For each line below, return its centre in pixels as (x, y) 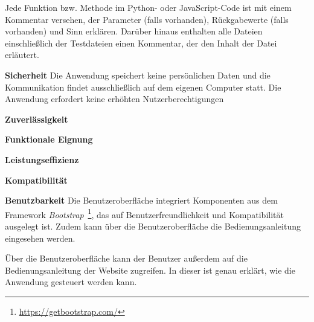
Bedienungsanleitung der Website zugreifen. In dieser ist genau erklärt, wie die (150, 270)
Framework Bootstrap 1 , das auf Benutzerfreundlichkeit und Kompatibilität (144, 213)
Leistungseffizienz (42, 159)
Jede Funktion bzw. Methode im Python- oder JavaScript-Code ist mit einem (148, 7)
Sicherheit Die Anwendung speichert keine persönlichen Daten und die (138, 75)
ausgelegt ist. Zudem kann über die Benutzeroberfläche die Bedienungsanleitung (153, 226)
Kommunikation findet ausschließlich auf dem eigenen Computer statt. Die (143, 87)
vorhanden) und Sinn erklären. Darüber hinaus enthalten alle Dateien (134, 31)
